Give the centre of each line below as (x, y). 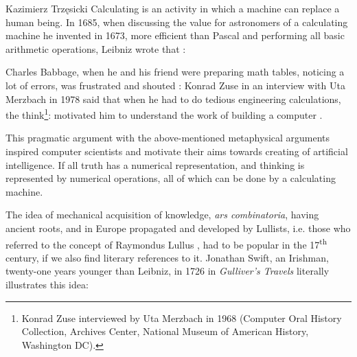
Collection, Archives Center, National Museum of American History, (165, 331)
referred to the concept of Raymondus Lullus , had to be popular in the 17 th (166, 243)
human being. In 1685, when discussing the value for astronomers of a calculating (177, 22)
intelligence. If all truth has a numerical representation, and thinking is (155, 164)
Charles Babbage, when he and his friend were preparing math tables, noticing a (175, 72)
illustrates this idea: (47, 284)
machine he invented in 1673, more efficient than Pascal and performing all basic (175, 35)
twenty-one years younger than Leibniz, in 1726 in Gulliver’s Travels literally (168, 271)
